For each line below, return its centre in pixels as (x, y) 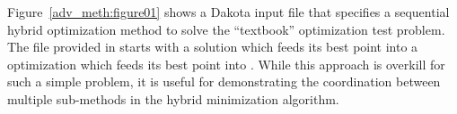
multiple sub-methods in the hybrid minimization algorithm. (173, 98)
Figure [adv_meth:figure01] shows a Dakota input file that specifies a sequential (228, 12)
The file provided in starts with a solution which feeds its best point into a (213, 47)
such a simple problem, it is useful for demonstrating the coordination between (224, 81)
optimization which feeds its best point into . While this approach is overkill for (226, 64)
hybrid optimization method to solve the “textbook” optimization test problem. (226, 29)
